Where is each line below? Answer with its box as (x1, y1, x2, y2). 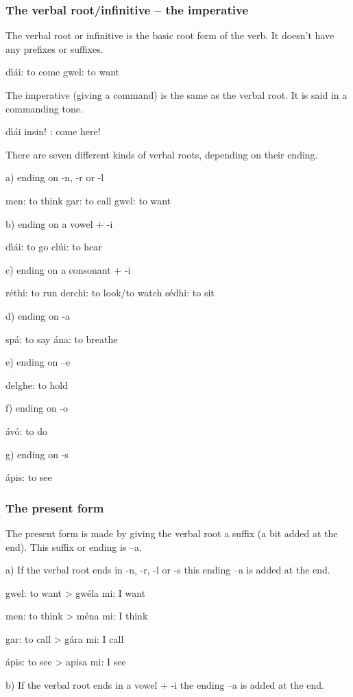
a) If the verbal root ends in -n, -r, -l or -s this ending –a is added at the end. (5, 563, 330, 577)
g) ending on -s (5, 447, 69, 461)
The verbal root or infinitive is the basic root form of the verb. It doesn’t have (5, 28, 334, 43)
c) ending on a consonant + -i (5, 262, 131, 276)
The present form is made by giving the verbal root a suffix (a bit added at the (5, 525, 338, 540)
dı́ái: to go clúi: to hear (5, 239, 102, 254)
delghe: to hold (5, 377, 69, 392)
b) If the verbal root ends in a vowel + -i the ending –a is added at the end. (5, 678, 324, 692)
